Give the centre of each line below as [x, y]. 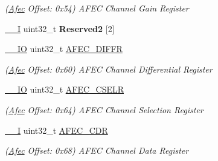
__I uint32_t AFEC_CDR [56, 130]
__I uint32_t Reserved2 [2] [60, 28]
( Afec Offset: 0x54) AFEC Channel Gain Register [97, 8]
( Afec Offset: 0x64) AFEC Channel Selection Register [104, 109]
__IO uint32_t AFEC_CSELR [65, 89]
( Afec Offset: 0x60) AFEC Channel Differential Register [109, 69]
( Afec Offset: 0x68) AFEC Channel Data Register [97, 150]
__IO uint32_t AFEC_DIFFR [64, 49]
